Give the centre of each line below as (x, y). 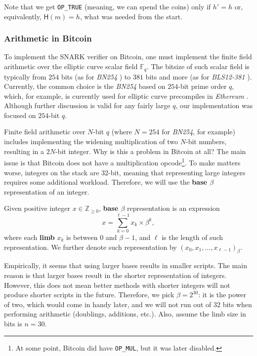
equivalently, (23, 16)
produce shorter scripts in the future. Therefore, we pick (89, 295)
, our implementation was (214, 105)
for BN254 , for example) (198, 132)
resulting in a (24, 151)
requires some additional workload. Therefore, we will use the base (106, 182)
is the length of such (193, 237)
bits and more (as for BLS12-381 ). (199, 76)
